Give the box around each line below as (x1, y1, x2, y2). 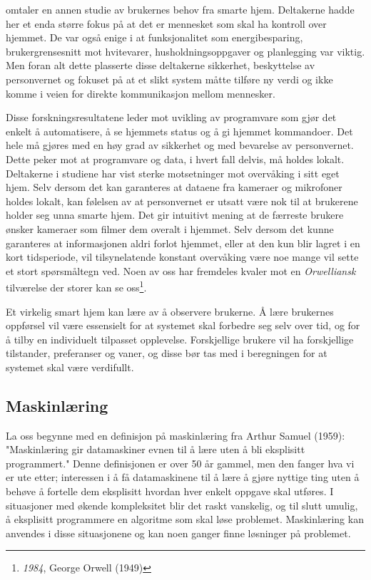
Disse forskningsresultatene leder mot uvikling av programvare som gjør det (6, 110, 337, 125)
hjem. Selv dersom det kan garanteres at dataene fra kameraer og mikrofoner (6, 180, 342, 195)
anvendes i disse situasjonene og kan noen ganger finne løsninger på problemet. (6, 525, 351, 540)
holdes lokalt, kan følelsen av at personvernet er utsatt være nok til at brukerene (6, 193, 358, 208)
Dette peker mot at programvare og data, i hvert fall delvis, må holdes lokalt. (6, 151, 345, 166)
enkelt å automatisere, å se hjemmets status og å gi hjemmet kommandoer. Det (6, 123, 353, 138)
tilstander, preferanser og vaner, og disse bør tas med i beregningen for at (6, 346, 327, 361)
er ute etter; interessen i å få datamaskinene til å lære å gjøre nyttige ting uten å (6, 470, 360, 485)
